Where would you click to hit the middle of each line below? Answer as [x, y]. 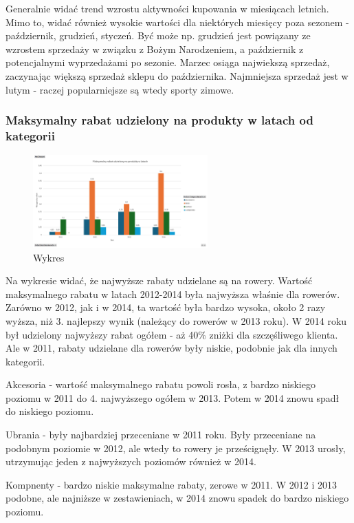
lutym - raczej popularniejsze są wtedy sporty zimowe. [120, 89]
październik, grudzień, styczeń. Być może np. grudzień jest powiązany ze [158, 35]
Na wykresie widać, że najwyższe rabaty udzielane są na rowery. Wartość [159, 280]
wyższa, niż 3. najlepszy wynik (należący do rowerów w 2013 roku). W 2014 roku [176, 320]
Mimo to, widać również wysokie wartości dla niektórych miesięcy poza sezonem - [177, 22]
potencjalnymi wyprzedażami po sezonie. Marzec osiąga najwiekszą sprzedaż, [168, 62]
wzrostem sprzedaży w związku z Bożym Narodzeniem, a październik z [155, 49]
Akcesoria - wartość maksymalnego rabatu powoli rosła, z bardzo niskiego [161, 384]
